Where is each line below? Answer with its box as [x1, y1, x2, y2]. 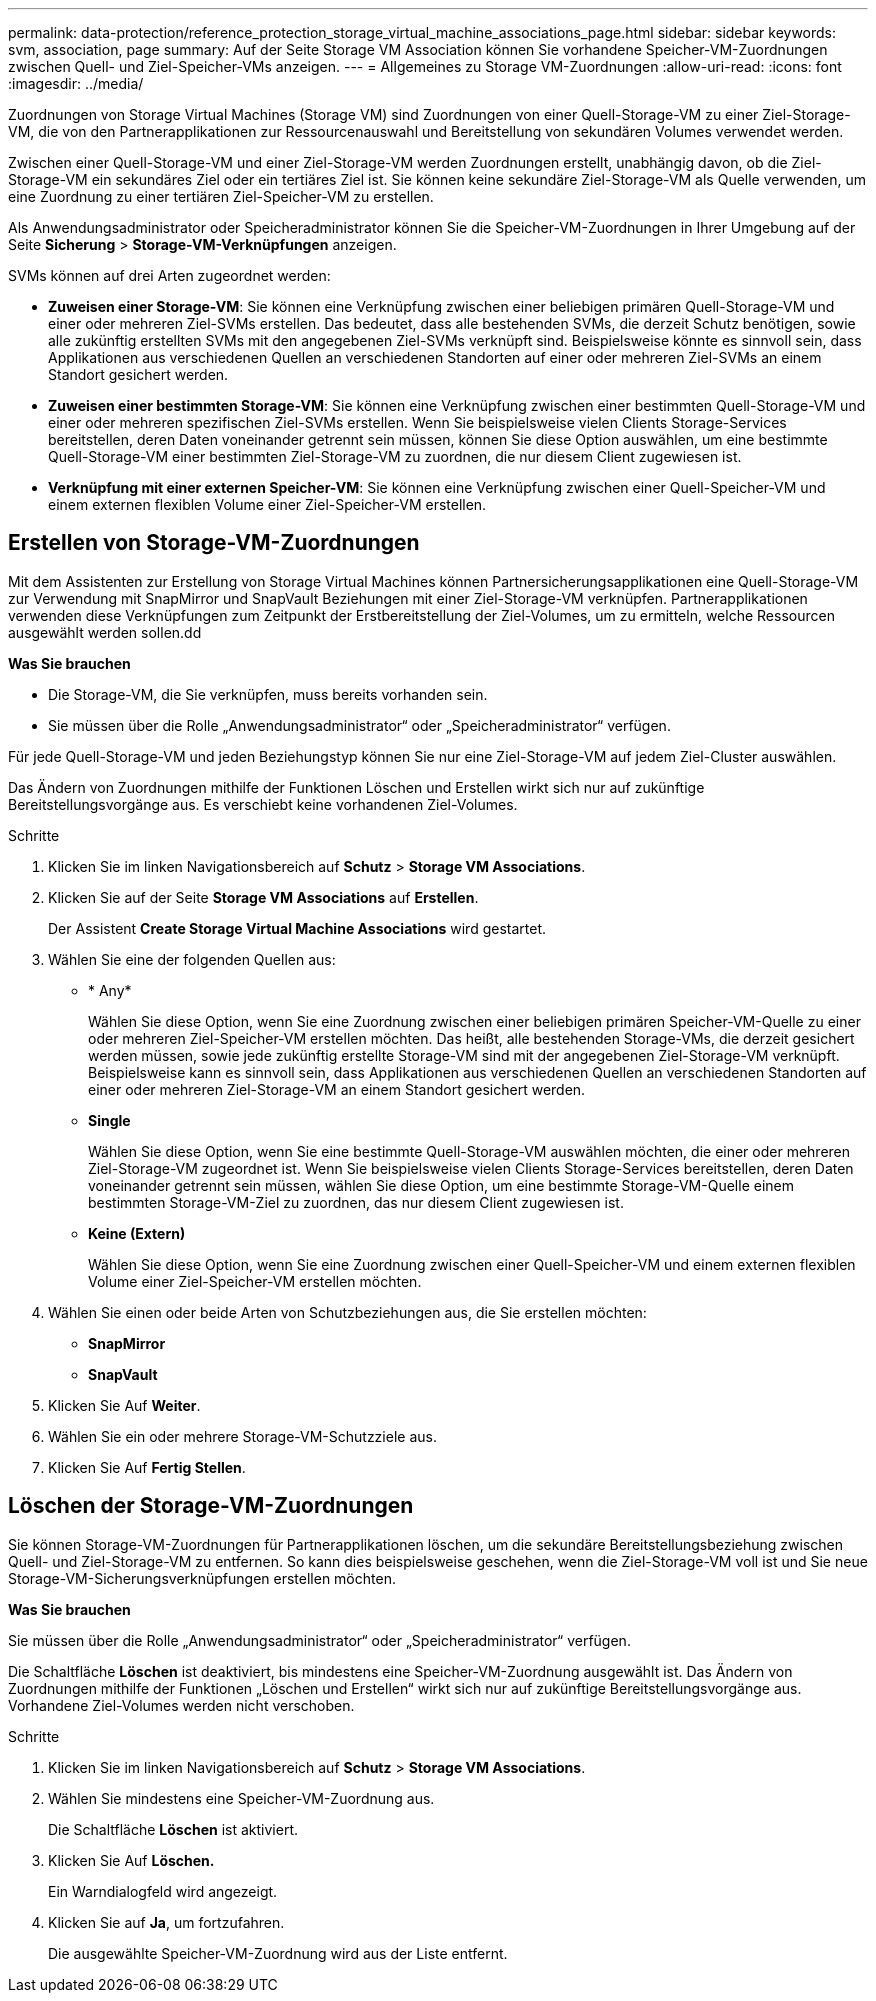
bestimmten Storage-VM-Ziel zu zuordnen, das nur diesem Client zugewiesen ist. [88, 1193, 624, 1211]
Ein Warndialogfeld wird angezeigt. [48, 1882, 278, 1900]
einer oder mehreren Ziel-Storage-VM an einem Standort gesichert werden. [88, 1080, 586, 1098]
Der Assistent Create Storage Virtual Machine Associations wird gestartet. [48, 919, 547, 937]
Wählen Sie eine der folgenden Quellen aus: [48, 950, 336, 968]
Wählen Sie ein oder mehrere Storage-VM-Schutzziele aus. [48, 1427, 437, 1445]
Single [88, 1111, 131, 1129]
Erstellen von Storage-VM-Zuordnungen [8, 530, 420, 556]
